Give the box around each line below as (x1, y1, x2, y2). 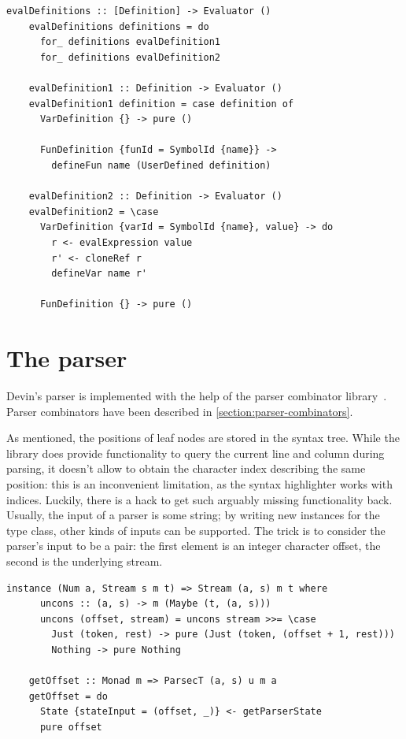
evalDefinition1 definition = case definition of (28, 98, 294, 110)
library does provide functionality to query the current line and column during (6, 444, 385, 461)
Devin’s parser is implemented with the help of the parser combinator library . (6, 388, 387, 403)
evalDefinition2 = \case (28, 206, 159, 217)
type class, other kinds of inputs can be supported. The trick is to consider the (6, 522, 386, 538)
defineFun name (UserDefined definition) (51, 159, 271, 171)
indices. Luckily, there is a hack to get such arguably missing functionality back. (6, 491, 393, 507)
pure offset (39, 721, 102, 733)
